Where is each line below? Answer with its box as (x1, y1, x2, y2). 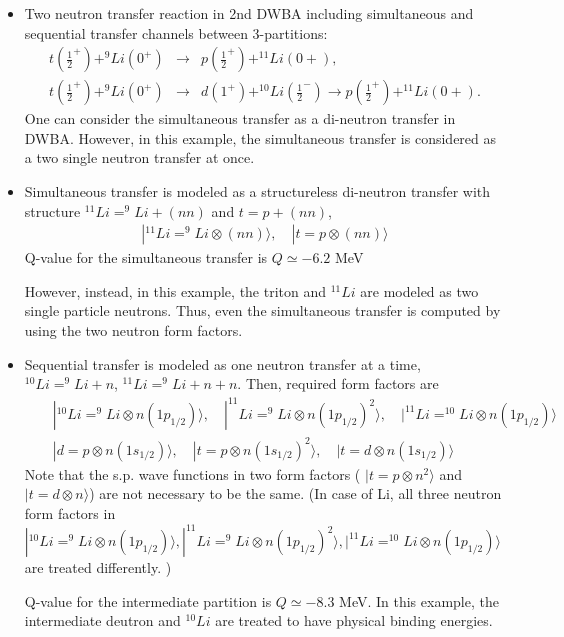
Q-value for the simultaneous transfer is (24, 247, 268, 268)
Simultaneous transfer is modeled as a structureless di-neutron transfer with (24, 181, 491, 202)
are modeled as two (360, 280, 479, 301)
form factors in (24, 503, 116, 524)
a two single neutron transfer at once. (24, 147, 255, 168)
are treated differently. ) (24, 557, 172, 578)
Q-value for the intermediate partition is (24, 590, 272, 611)
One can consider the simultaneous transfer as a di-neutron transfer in (24, 108, 456, 129)
